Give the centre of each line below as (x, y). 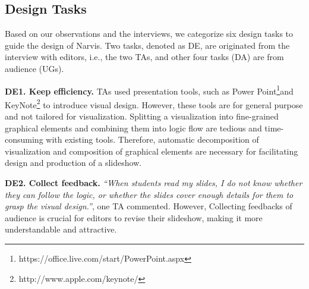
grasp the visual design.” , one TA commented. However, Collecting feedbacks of (149, 206)
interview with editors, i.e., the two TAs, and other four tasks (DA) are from (144, 57)
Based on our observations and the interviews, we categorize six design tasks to (149, 34)
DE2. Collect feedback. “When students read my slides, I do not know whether (154, 183)
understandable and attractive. (61, 229)
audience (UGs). (34, 68)
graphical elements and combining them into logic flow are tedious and (133, 128)
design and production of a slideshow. (73, 163)
